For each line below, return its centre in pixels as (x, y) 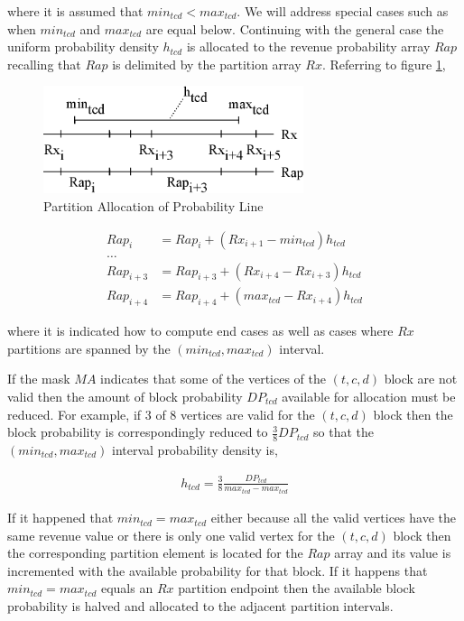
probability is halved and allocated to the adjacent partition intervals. (200, 606)
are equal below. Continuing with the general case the (295, 28)
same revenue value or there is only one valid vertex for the (171, 535)
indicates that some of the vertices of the (213, 379)
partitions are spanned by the (89, 348)
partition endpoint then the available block (297, 588)
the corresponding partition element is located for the (155, 553)
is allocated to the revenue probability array (308, 46)
